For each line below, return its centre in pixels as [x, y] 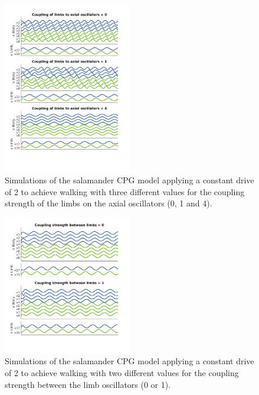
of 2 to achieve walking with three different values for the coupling [125, 191]
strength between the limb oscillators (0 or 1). [88, 384]
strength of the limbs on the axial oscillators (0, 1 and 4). [109, 203]
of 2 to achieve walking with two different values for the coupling [122, 372]
